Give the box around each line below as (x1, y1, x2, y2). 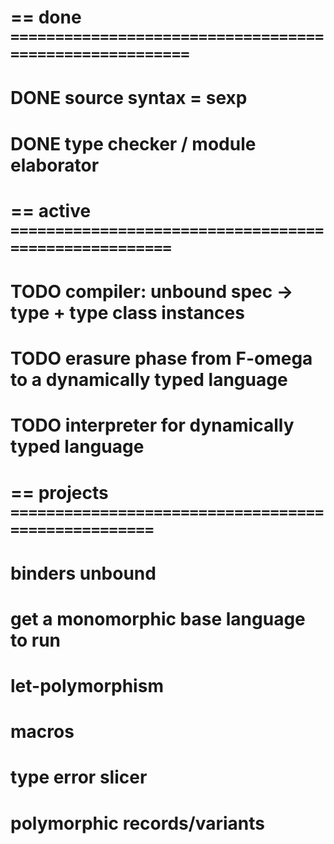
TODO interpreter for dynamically (10, 414, 295, 437)
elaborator (10, 154, 100, 176)
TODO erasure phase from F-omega (10, 347, 313, 370)
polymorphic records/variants (10, 812, 265, 835)
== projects (10, 481, 109, 504)
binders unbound (10, 562, 157, 585)
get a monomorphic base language (10, 607, 306, 630)
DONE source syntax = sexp (10, 87, 248, 110)
